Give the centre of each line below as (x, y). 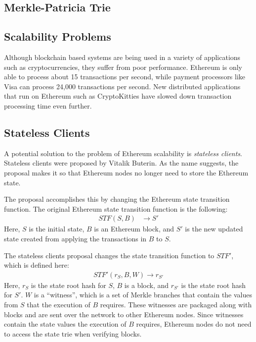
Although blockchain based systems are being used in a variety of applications (122, 57)
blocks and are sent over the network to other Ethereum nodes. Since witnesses (124, 314)
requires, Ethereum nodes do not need (194, 324)
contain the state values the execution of (65, 324)
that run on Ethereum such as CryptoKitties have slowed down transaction (118, 96)
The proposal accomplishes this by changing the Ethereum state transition (117, 199)
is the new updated (214, 229)
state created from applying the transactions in (75, 238)
